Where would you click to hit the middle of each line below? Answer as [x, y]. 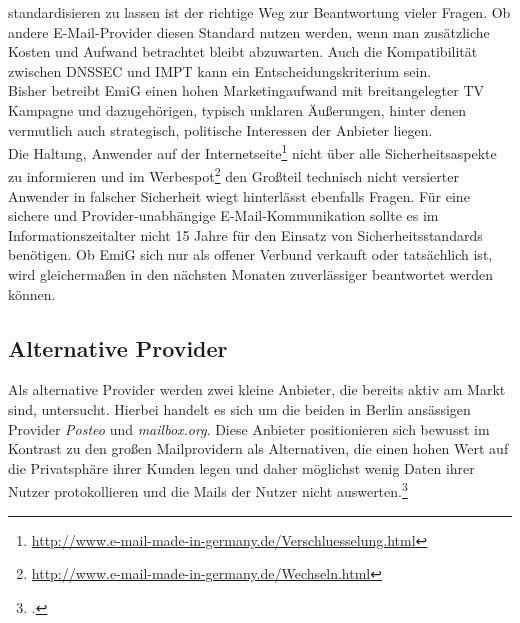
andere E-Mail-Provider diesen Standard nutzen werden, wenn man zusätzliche [249, 31]
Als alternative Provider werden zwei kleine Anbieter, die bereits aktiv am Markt [257, 389]
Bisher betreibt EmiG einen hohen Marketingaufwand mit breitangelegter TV [246, 90]
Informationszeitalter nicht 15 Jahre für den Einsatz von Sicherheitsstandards [245, 234]
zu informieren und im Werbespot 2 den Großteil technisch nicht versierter [233, 175]
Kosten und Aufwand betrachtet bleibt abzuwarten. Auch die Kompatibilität [243, 51]
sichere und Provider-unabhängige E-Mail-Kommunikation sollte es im [223, 215]
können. [32, 293]
